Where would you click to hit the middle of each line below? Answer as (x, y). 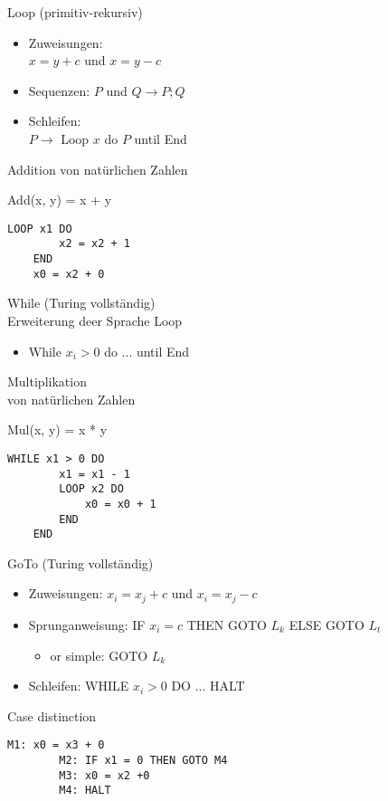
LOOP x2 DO (91, 489)
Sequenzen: (59, 90)
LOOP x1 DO (40, 229)
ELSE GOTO (326, 624)
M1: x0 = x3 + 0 (56, 745)
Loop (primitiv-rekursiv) (75, 12)
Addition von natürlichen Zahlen (98, 169)
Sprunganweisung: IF (87, 624)
